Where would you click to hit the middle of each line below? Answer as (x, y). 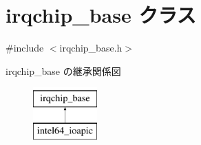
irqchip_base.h (91, 48)
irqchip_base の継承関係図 (63, 70)
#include (25, 48)
